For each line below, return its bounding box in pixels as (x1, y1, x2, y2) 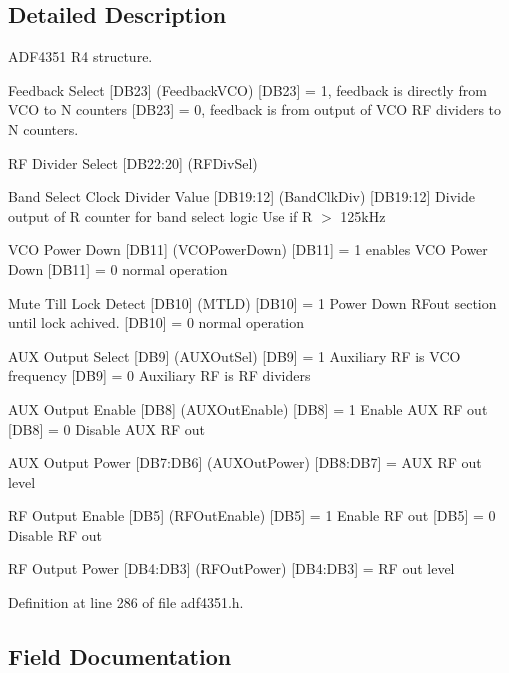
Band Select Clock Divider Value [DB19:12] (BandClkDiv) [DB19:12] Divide (8, 186, 475, 207)
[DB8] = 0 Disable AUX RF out (8, 418, 206, 439)
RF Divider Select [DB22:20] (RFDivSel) (8, 152, 258, 173)
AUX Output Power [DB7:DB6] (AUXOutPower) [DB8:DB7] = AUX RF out (8, 452, 482, 473)
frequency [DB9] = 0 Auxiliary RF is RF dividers (8, 365, 311, 386)
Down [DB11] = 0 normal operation (8, 258, 228, 279)
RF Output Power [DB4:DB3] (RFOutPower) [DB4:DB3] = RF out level (8, 558, 455, 579)
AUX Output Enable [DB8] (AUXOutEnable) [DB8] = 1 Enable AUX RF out (8, 398, 488, 419)
